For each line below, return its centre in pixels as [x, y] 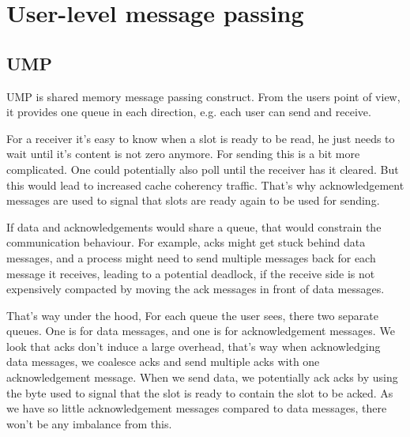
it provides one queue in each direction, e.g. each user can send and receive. [189, 112]
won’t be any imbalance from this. [89, 423]
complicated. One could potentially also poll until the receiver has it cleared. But [203, 169]
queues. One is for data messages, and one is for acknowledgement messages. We [201, 331]
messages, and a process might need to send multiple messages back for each [191, 257]
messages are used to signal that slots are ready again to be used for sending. [193, 200]
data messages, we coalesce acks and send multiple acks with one [163, 362]
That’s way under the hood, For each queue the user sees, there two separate [192, 315]
